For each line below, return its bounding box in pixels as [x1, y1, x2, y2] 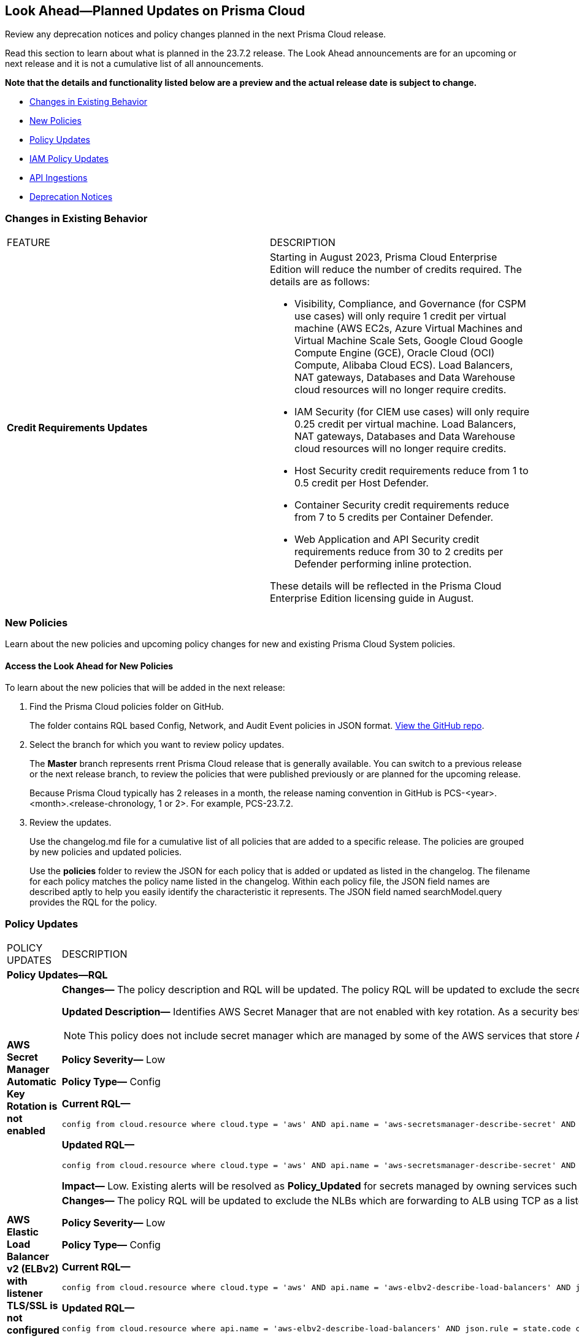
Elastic [7, 1225, 39, 1238]
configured [7, 1323, 59, 1336]
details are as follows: [270, 275, 370, 288]
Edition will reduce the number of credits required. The [270, 263, 522, 276]
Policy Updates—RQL [7, 968, 108, 981]
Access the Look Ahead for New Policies [5, 660, 174, 671]
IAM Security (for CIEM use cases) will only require [294, 406, 530, 418]
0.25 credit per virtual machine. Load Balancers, [294, 418, 516, 431]
